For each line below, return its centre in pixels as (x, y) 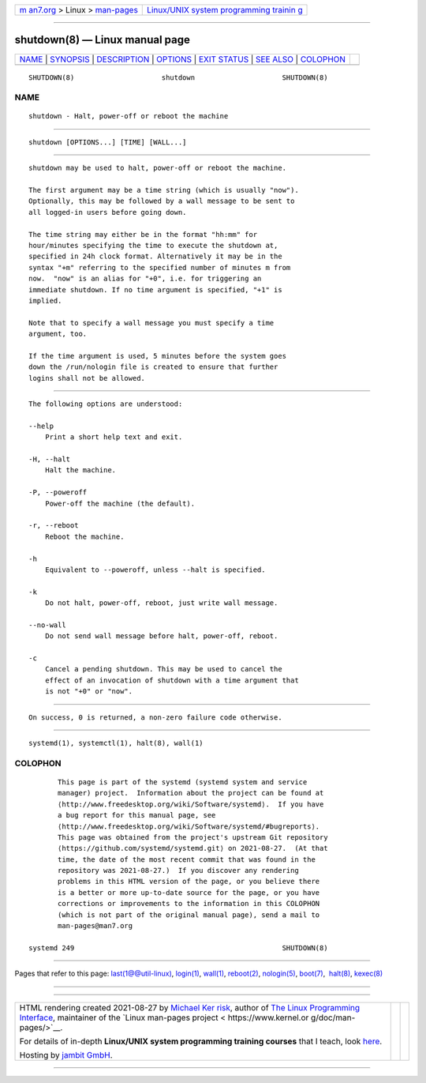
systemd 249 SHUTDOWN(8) (178, 948)
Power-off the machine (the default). (120, 503)
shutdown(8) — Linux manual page (103, 40)
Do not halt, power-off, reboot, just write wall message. (161, 603)
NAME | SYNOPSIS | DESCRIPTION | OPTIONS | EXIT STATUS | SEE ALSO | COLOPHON (183, 59)
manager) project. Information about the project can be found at (191, 793)
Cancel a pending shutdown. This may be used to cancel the (164, 669)
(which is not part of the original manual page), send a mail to (189, 915)
